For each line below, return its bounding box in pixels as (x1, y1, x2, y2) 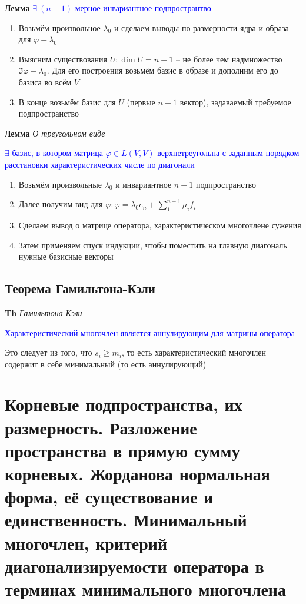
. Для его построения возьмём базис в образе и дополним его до (46, 64, 278, 77)
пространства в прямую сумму (5, 438, 240, 462)
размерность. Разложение (5, 415, 197, 439)
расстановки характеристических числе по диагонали (5, 158, 195, 170)
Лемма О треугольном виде (5, 127, 105, 139)
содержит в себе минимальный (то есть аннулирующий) (5, 357, 207, 370)
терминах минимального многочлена (5, 576, 286, 600)
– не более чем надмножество (175, 52, 282, 65)
